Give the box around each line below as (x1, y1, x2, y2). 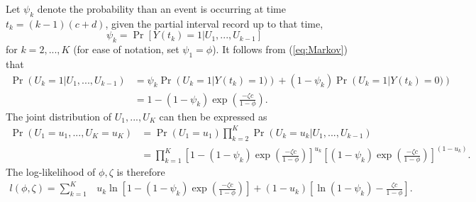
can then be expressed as (159, 108, 267, 123)
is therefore (116, 164, 165, 179)
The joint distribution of (6, 108, 112, 123)
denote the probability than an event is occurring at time (37, 1, 286, 16)
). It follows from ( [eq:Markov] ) (212, 42, 348, 57)
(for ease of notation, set (73, 42, 179, 57)
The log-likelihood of (6, 164, 96, 179)
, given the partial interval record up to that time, (105, 16, 323, 30)
